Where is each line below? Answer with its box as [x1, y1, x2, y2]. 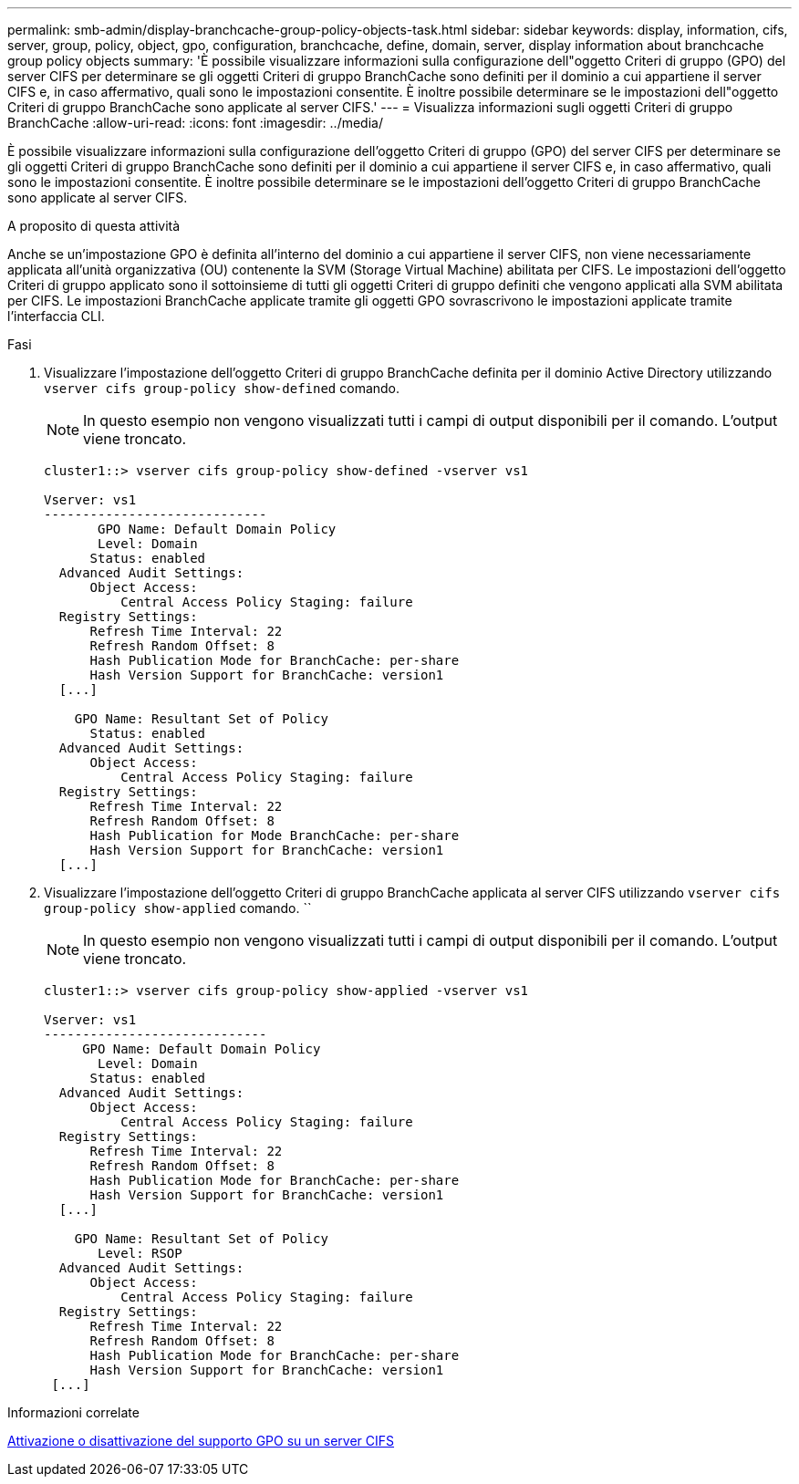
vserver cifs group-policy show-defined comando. [44, 380, 400, 396]
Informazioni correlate [7, 1405, 140, 1420]
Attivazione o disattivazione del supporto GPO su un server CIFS [7, 1433, 395, 1448]
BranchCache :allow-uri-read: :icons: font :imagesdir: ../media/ [7, 115, 383, 130]
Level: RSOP [98, 1246, 182, 1261]
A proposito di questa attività [7, 218, 181, 233]
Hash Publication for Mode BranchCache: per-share [89, 828, 460, 843]
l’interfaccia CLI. [7, 308, 105, 324]
